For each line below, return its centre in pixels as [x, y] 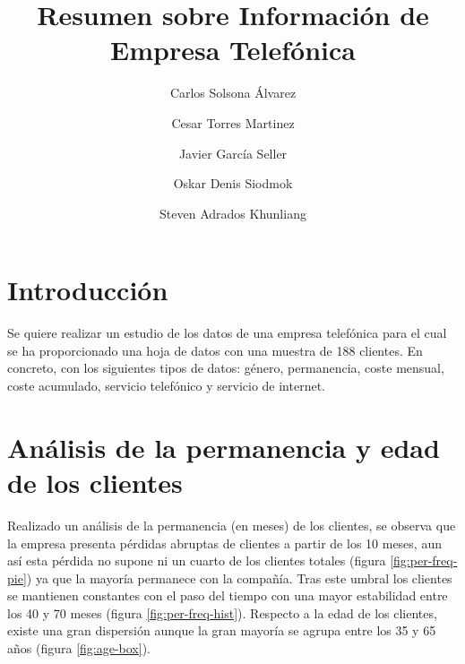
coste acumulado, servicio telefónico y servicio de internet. [166, 385]
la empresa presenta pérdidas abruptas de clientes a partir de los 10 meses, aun [224, 543]
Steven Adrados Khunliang [233, 213]
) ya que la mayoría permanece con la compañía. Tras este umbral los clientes [239, 578]
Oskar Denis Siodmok [233, 183]
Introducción [88, 290]
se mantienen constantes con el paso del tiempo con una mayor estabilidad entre [228, 595]
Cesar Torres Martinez [233, 122]
